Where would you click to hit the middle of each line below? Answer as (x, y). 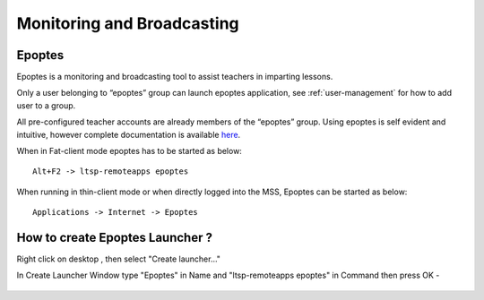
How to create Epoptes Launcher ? (114, 238)
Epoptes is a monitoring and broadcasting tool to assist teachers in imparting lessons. (175, 77)
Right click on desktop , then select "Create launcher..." (119, 259)
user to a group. (46, 105)
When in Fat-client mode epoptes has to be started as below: (129, 151)
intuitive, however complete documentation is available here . (129, 134)
